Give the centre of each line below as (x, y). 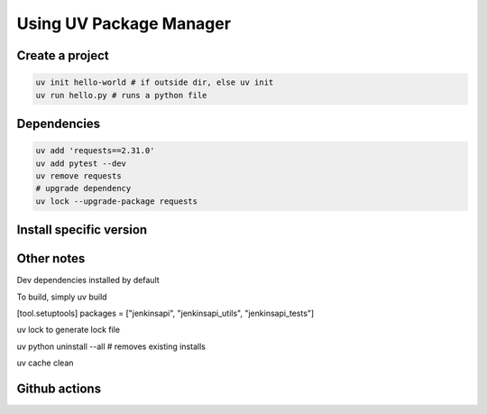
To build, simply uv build (62, 297)
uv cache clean (45, 363)
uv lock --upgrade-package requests (117, 201)
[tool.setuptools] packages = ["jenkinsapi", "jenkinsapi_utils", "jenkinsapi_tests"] (165, 313)
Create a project (63, 55)
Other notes (51, 258)
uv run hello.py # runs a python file (121, 95)
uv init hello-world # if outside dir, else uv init (155, 83)
